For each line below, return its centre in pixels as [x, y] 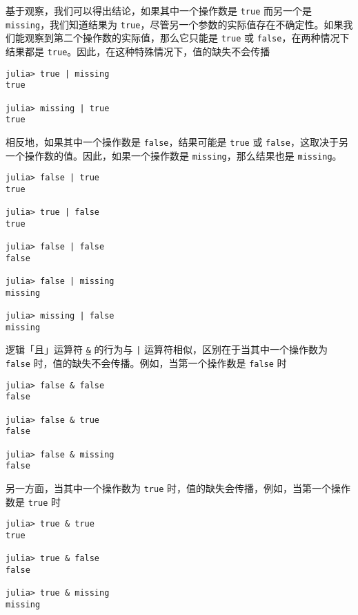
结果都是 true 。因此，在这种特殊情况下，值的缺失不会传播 [138, 51]
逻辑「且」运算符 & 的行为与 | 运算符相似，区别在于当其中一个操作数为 [167, 349]
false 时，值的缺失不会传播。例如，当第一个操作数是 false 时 [146, 363]
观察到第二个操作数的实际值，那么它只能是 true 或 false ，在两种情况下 [187, 38]
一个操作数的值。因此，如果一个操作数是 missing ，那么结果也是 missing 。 [174, 155]
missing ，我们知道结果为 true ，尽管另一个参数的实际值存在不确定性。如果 [175, 24]
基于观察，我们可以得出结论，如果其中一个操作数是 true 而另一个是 [159, 10]
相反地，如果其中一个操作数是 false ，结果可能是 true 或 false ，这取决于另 [177, 141]
